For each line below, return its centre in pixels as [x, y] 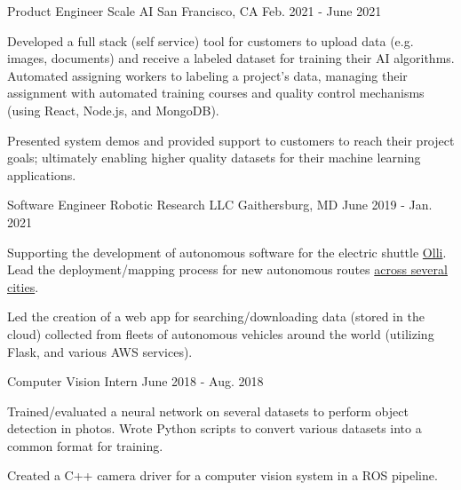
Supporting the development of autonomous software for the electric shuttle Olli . [227, 252]
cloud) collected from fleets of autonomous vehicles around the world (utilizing [221, 333]
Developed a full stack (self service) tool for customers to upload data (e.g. [211, 40]
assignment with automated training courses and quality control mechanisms [216, 93]
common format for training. [85, 445]
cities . [23, 286]
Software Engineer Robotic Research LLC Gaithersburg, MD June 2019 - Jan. [220, 205]
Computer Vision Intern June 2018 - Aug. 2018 [135, 381]
